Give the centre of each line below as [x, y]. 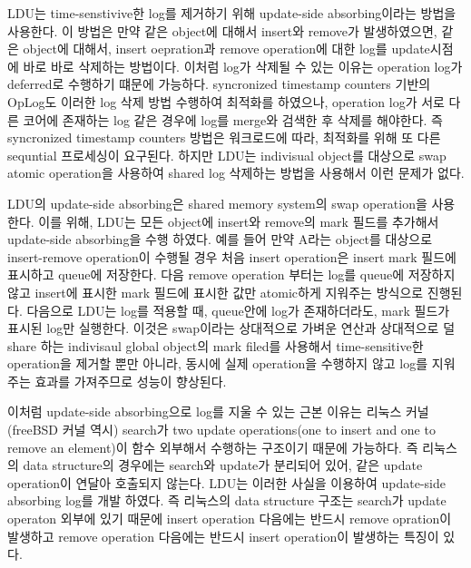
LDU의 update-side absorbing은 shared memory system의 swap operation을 [217, 203]
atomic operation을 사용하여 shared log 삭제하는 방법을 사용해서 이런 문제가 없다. [236, 173]
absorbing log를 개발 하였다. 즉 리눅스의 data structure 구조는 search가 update [227, 500]
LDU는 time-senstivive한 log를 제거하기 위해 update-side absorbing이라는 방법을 [232, 13]
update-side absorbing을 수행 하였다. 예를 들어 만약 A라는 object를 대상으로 [220, 239]
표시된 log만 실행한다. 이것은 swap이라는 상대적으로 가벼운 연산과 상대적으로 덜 [231, 328]
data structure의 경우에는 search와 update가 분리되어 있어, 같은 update [223, 465]
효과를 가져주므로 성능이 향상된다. [131, 381]
